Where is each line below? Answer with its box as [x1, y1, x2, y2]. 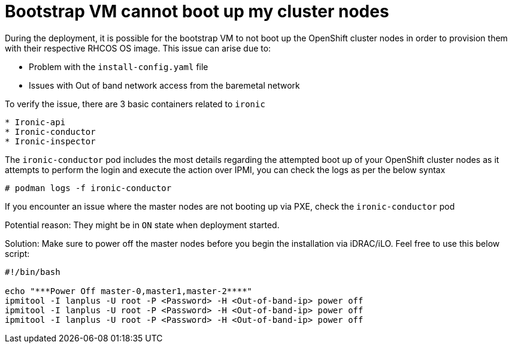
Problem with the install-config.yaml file [29, 61, 208, 72]
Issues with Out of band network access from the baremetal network [29, 80, 300, 90]
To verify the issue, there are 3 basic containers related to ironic [5, 98, 265, 109]
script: [5, 248, 30, 259]
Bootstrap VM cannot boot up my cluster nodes [5, 1, 389, 22]
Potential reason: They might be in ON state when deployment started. [5, 219, 280, 230]
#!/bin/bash [5, 267, 60, 277]
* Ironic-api [5, 117, 66, 127]
